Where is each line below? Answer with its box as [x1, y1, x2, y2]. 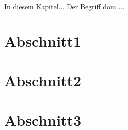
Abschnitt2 [4, 70, 82, 91]
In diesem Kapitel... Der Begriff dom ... [4, 1, 125, 11]
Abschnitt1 [4, 30, 82, 51]
